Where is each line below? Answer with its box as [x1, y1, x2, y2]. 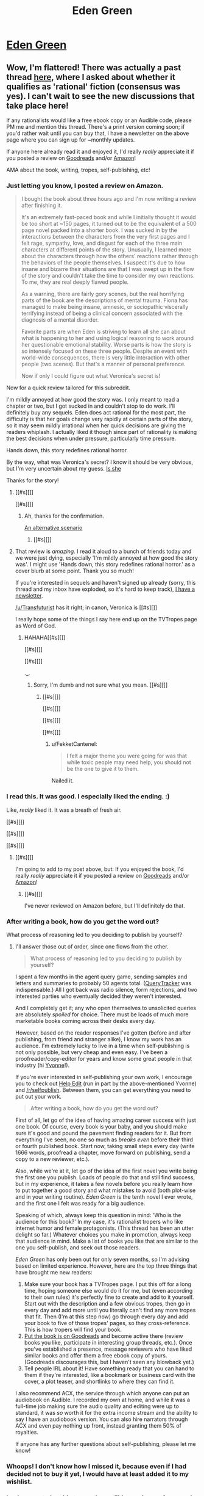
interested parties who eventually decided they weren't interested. [15, 992, 182, 1000]
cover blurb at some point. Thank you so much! [15, 567, 134, 574]
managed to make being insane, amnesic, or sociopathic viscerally [21, 303, 189, 311]
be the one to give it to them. [66, 765, 139, 773]
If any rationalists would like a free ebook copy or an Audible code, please [6, 117, 192, 124]
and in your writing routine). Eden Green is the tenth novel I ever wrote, [15, 1193, 193, 1200]
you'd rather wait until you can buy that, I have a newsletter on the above [6, 129, 189, 137]
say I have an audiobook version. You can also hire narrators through [15, 1415, 188, 1423]
